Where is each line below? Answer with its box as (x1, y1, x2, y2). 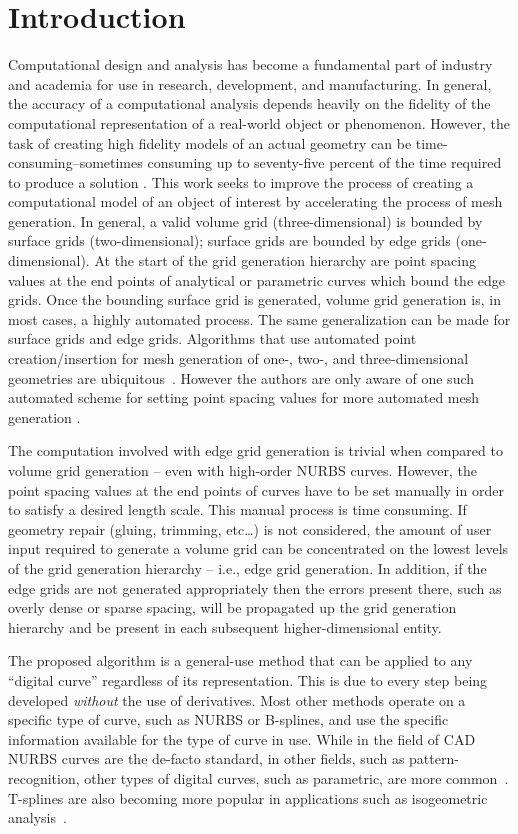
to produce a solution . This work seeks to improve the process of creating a (8, 171, 474, 192)
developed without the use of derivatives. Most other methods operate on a (8, 689, 466, 710)
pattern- (409, 748, 459, 769)
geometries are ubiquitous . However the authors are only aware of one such (8, 367, 475, 388)
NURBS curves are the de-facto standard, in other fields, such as (8, 748, 405, 769)
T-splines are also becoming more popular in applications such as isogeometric (8, 787, 488, 808)
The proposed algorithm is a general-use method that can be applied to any (8, 650, 473, 671)
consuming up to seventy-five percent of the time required (147, 152, 502, 173)
